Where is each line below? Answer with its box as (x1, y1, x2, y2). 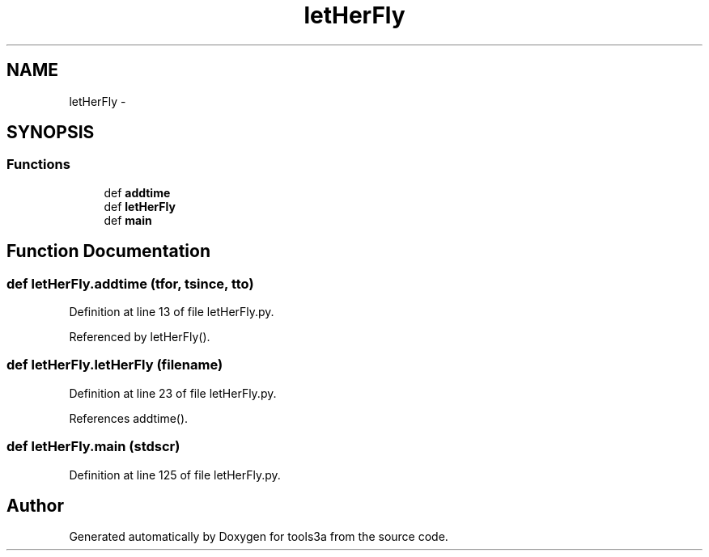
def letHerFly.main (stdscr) (6, 438, 180, 455)
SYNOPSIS (6, 122, 95, 143)
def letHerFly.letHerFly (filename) (6, 357, 223, 373)
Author (6, 495, 64, 516)
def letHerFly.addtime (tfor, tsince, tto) (6, 275, 254, 292)
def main (104, 213, 152, 227)
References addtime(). (69, 411, 189, 425)
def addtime (104, 185, 171, 200)
